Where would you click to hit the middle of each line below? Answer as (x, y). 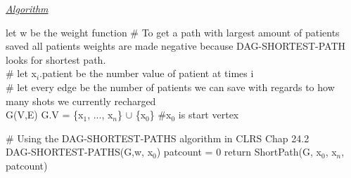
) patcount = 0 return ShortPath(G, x (239, 152)
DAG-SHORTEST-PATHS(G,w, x (79, 152)
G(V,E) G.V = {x (45, 115)
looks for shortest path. (56, 59)
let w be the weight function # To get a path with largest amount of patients (173, 32)
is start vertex (209, 115)
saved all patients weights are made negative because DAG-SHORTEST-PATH (176, 46)
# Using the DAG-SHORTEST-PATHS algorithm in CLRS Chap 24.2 (158, 138)
